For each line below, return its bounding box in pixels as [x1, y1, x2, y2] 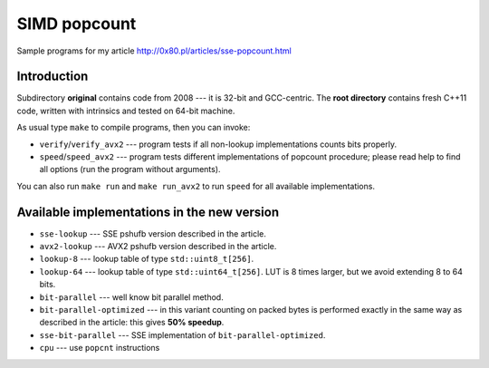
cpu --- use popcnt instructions [39, 343, 160, 353]
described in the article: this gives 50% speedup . [39, 317, 225, 328]
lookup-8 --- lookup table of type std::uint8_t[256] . [39, 254, 254, 265]
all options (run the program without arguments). [39, 164, 221, 175]
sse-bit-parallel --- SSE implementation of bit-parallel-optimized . [39, 329, 326, 340]
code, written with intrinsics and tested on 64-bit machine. [16, 105, 235, 116]
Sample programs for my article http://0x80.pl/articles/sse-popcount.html [16, 45, 292, 56]
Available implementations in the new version [16, 204, 280, 219]
